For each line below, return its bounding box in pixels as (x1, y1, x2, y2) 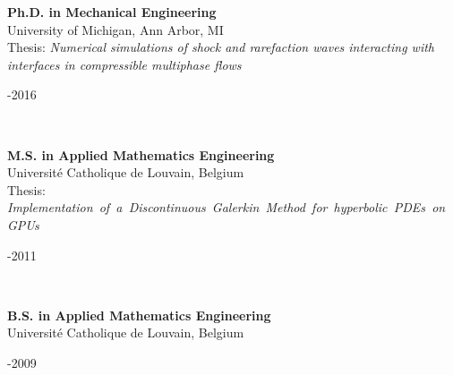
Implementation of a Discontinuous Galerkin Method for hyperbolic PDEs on (7, 198, 446, 217)
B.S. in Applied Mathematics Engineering (7, 305, 271, 324)
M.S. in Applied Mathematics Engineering (7, 145, 275, 164)
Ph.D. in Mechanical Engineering (7, 3, 217, 21)
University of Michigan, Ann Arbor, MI (7, 20, 224, 38)
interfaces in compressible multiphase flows (7, 55, 242, 73)
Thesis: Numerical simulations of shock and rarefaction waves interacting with (7, 38, 435, 56)
